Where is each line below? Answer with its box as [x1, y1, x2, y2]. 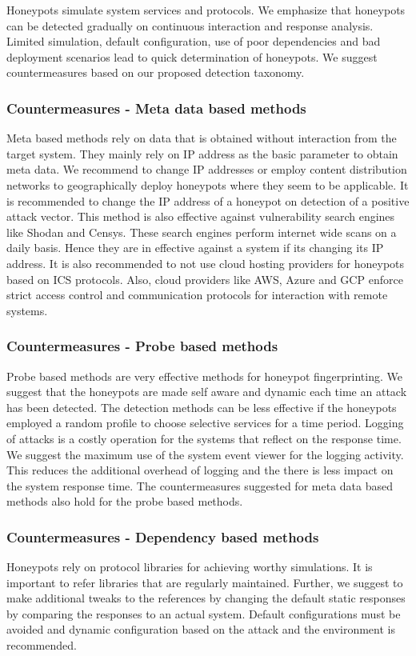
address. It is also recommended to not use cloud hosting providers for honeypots [6, 254, 405, 271]
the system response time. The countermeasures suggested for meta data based [6, 477, 393, 494]
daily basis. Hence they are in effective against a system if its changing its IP [6, 239, 384, 256]
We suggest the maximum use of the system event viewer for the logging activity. [6, 446, 404, 462]
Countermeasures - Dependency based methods [6, 526, 319, 546]
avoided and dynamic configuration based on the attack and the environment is [6, 621, 395, 638]
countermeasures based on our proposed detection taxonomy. [6, 64, 305, 81]
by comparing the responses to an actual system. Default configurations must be [6, 605, 401, 622]
